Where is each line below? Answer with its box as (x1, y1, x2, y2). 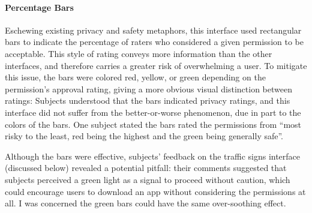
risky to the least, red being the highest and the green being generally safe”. (5, 130, 284, 142)
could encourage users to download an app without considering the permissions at (5, 185, 306, 197)
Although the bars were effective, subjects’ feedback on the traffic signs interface (5, 149, 301, 162)
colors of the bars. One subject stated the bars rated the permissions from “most (5, 118, 302, 130)
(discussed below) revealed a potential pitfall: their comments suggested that (5, 161, 287, 174)
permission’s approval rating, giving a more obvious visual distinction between (5, 82, 292, 95)
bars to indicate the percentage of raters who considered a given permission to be (5, 35, 304, 48)
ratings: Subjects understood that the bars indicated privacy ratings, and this (5, 94, 290, 107)
